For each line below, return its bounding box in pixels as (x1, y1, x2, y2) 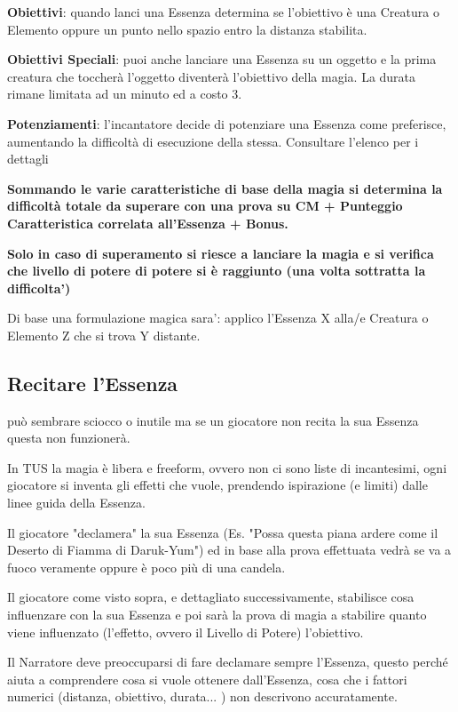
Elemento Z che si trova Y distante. (7, 325, 201, 344)
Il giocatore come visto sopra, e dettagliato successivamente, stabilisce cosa (7, 588, 415, 606)
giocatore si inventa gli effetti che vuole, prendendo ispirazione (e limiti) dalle (7, 476, 428, 494)
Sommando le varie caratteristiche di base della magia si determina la (7, 179, 443, 197)
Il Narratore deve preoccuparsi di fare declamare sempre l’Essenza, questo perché (7, 652, 448, 671)
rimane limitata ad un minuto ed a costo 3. (7, 84, 242, 103)
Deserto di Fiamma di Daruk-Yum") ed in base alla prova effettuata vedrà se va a (7, 540, 452, 559)
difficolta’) (7, 278, 71, 297)
